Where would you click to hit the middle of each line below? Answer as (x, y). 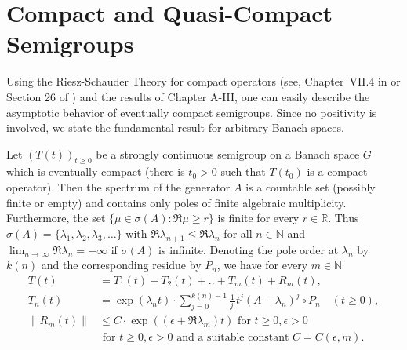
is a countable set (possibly (311, 187)
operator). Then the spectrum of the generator (118, 187)
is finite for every (258, 218)
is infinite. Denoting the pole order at (249, 249)
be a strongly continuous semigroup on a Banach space (228, 153)
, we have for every (262, 265)
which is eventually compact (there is (96, 171)
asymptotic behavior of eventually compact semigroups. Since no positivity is (192, 112)
